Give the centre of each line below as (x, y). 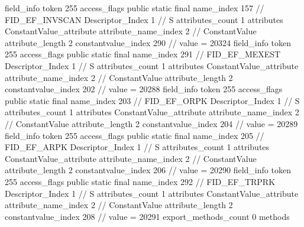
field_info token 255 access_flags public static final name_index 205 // (135, 135)
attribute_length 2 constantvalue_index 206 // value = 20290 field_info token (148, 170)
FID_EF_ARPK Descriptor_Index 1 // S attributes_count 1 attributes (137, 147)
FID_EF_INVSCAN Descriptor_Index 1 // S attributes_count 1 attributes (144, 19)
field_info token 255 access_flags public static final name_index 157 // (135, 8)
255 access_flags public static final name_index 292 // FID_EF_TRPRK (140, 181)
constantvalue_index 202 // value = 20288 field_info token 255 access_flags (144, 89)
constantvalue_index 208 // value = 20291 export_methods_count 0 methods (147, 216)
